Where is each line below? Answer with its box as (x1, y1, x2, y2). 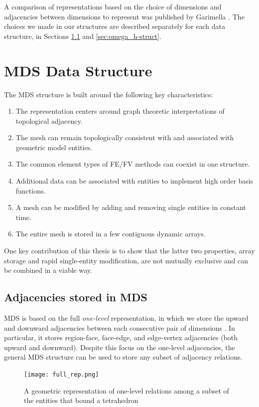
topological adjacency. (15, 115, 83, 126)
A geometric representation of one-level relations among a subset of (24, 385, 229, 396)
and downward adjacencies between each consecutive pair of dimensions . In (4, 322, 235, 333)
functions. (15, 185, 46, 196)
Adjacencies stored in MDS (4, 289, 147, 305)
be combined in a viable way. (4, 265, 92, 275)
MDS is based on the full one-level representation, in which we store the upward (4, 313, 249, 323)
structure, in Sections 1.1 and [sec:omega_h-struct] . (4, 30, 161, 41)
